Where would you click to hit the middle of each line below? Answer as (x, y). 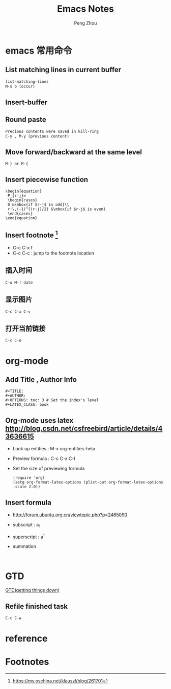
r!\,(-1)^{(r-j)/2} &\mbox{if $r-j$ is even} (56, 209)
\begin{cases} (22, 200)
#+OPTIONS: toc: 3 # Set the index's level (52, 400)
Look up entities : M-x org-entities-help (54, 449)
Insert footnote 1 (32, 235)
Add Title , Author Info (41, 380)
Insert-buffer (26, 102)
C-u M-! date (19, 282)
